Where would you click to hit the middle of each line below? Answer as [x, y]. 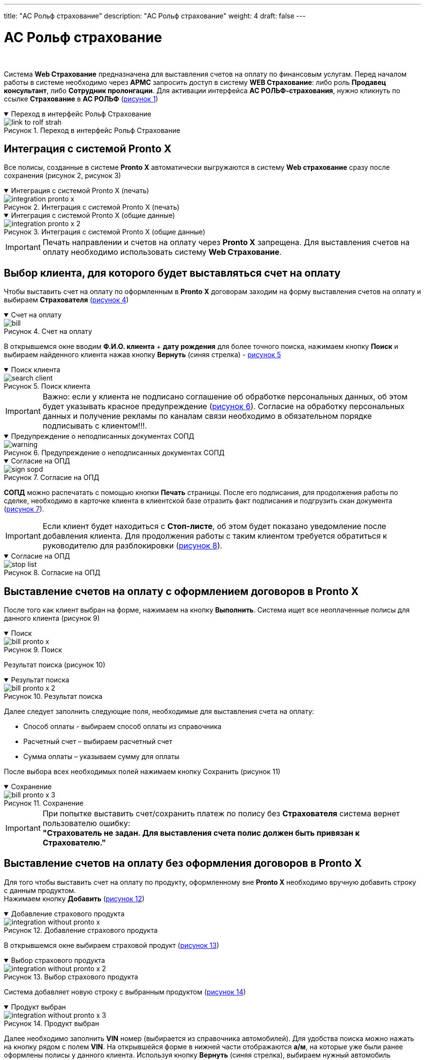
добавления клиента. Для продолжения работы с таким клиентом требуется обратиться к [215, 536]
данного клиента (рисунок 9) [52, 618]
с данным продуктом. [40, 890]
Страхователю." [74, 843]
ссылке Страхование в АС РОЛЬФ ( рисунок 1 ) [81, 99]
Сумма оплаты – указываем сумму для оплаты [101, 757]
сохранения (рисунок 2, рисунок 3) [63, 176]
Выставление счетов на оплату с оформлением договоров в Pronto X [181, 591]
